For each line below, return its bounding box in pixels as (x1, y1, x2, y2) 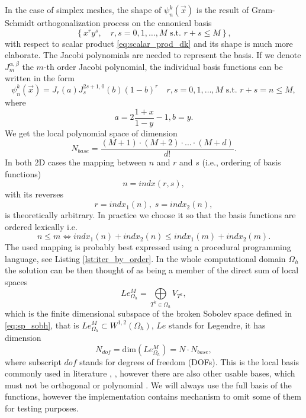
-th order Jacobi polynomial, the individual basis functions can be (43, 60, 283, 72)
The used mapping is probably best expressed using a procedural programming (5, 241, 291, 253)
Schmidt (5, 17, 35, 28)
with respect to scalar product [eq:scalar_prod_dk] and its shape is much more (5, 37, 293, 49)
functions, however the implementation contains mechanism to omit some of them (5, 390, 301, 403)
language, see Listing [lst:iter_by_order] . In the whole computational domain (5, 252, 286, 264)
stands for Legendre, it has (169, 318, 266, 331)
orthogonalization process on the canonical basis (37, 17, 212, 28)
